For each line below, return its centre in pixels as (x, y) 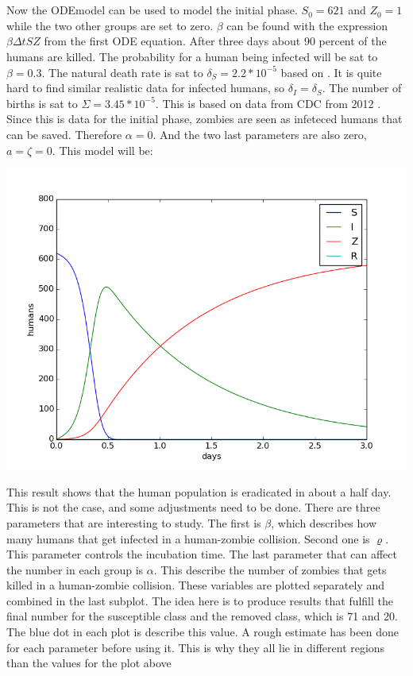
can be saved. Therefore (64, 134)
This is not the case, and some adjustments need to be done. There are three (193, 507)
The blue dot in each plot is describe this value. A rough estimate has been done (203, 632)
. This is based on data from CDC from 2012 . (268, 103)
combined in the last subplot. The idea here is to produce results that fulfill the (200, 600)
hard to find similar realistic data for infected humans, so (146, 88)
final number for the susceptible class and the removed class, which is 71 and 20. (202, 616)
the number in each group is (75, 569)
